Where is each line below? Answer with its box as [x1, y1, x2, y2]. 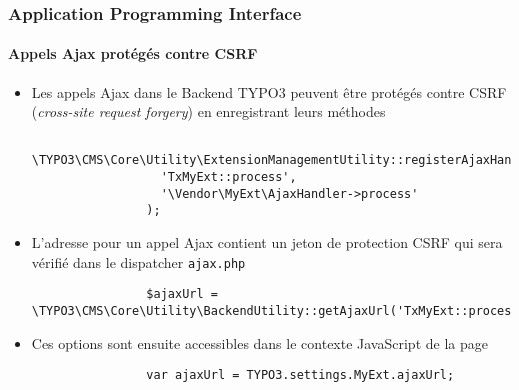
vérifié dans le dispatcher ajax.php [31, 251, 246, 272]
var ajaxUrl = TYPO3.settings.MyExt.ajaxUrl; [146, 368, 455, 383]
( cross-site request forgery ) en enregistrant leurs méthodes [31, 101, 386, 122]
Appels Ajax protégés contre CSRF [8, 43, 258, 64]
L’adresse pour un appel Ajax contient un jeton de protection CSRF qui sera [31, 232, 503, 253]
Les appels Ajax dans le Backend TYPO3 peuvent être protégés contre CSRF [31, 81, 507, 102]
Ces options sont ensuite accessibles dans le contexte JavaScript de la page [31, 332, 488, 353]
